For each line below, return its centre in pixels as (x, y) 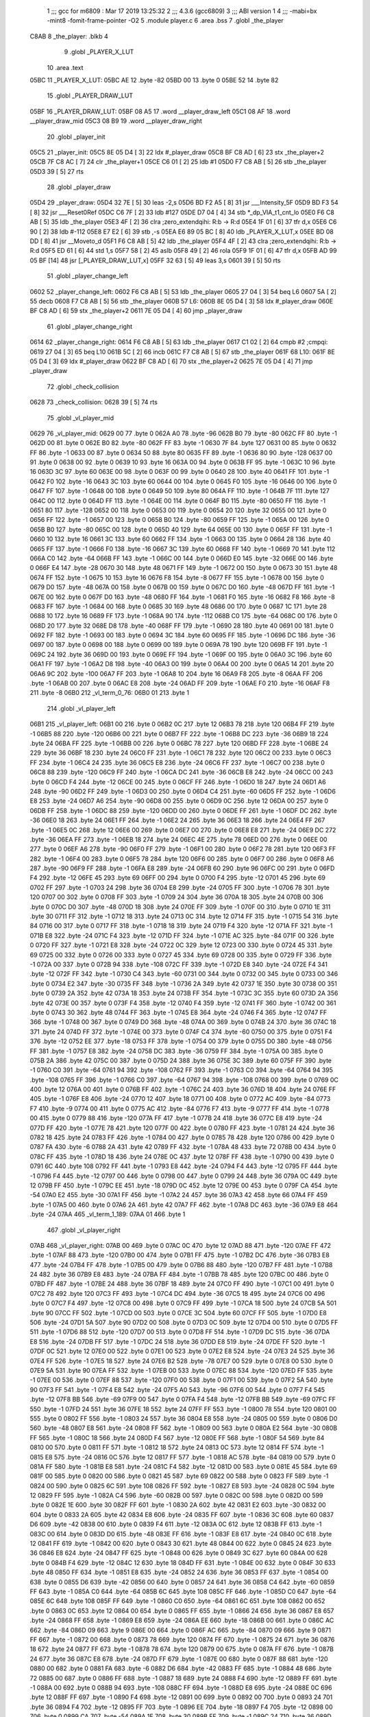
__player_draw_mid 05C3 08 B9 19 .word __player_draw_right (116, 121)
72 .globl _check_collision (83, 386)
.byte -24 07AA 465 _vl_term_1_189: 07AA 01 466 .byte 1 (108, 1214)
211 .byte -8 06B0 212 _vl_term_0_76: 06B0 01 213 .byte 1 (110, 693)
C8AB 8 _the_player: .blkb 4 (69, 36)
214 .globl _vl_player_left (81, 708)
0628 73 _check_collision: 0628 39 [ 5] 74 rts (94, 402)
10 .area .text (65, 67)
